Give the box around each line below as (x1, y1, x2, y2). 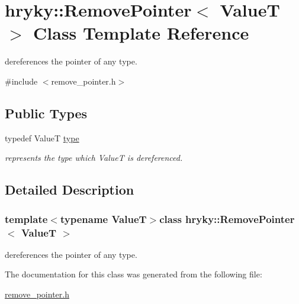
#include (5, 75, 38, 87)
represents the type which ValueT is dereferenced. (5, 151, 183, 164)
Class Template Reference (33, 21, 249, 45)
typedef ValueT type (5, 131, 79, 144)
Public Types (5, 104, 88, 122)
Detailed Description (5, 180, 134, 199)
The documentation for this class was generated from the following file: (5, 268, 262, 280)
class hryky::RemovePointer (159, 211, 295, 226)
